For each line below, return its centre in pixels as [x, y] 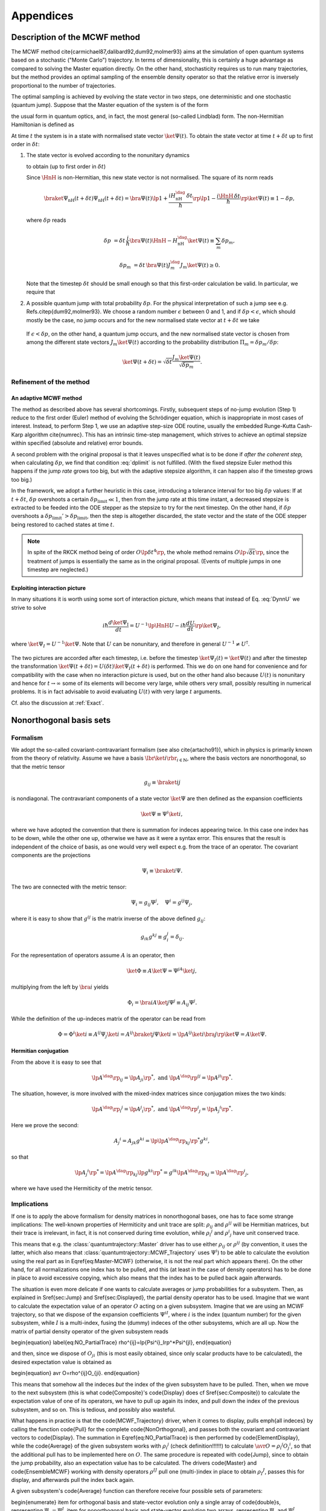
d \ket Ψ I [119, 623]
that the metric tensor [38, 766]
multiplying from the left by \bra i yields [60, 987]
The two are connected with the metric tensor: [69, 887]
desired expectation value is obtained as [61, 1362]
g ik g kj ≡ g [154, 937]
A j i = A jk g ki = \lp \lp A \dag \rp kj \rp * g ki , [162, 1141]
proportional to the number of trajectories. [63, 85]
